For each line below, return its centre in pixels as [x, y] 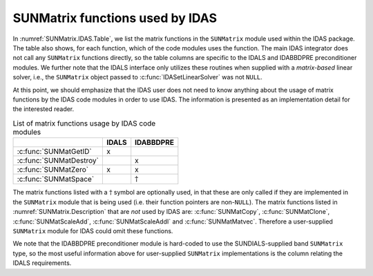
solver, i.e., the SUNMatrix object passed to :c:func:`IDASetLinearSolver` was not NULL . [137, 77]
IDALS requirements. [42, 263]
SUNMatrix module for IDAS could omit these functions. [93, 231]
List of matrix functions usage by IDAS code [84, 123]
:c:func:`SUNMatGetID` [55, 152]
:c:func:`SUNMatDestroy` [58, 161]
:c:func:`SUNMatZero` [53, 170]
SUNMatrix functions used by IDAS [115, 18]
